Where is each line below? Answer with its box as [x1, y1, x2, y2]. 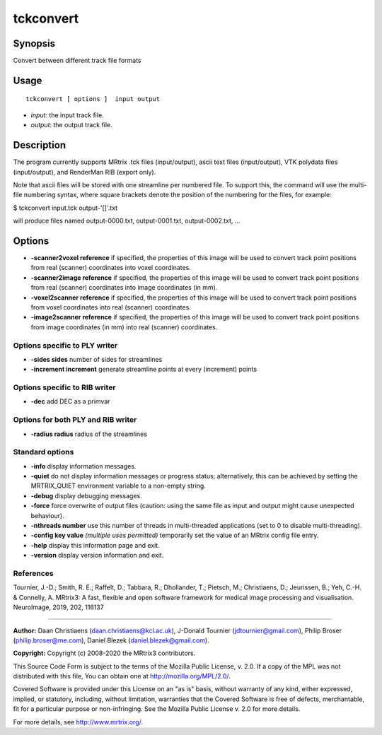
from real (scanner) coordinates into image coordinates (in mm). [30, 283, 218, 292]
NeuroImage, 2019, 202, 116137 [13, 603, 104, 611]
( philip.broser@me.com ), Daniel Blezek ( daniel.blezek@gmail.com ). [13, 636, 209, 645]
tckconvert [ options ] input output [25, 95, 161, 103]
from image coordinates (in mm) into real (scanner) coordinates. [30, 322, 218, 331]
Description [13, 139, 66, 151]
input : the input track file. [30, 110, 104, 119]
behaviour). [30, 511, 65, 519]
